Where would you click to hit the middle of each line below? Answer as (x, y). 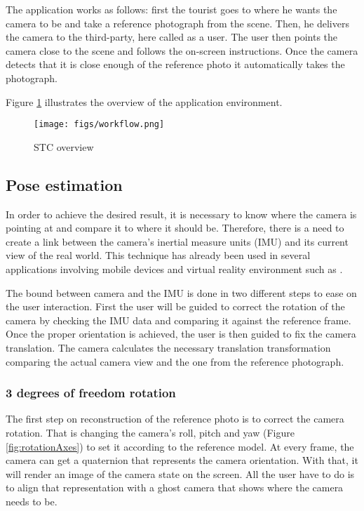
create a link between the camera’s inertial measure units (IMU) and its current (177, 241)
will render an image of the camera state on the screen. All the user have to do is (180, 473)
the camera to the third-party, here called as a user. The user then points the (172, 37)
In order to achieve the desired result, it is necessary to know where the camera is (181, 214)
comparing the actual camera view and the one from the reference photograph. (175, 361)
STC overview (64, 146)
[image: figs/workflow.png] (99, 125)
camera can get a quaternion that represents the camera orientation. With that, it (182, 460)
